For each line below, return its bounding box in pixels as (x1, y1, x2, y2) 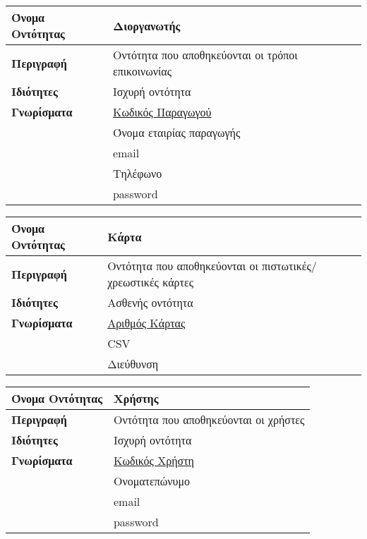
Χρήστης (113, 390, 159, 406)
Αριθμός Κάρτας (107, 315, 186, 331)
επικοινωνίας (112, 63, 172, 79)
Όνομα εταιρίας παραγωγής (112, 124, 241, 140)
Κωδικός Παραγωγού (112, 104, 212, 120)
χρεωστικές (107, 274, 159, 290)
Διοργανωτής (112, 17, 181, 34)
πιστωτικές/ (262, 258, 317, 274)
